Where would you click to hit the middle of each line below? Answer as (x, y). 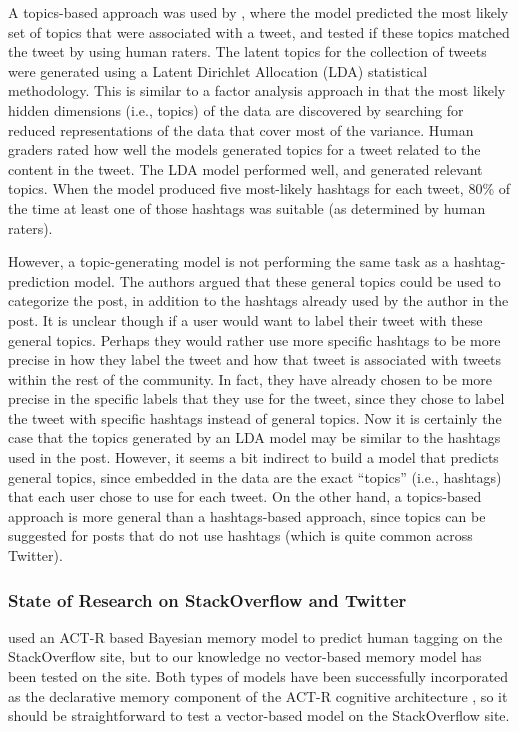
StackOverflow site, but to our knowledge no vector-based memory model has (245, 656)
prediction (39, 280)
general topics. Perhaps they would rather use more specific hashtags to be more (254, 339)
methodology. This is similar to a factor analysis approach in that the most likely (257, 90)
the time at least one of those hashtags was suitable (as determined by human (247, 207)
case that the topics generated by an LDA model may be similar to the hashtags (254, 437)
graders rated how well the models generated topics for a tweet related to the (244, 149)
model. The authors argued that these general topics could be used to (287, 280)
